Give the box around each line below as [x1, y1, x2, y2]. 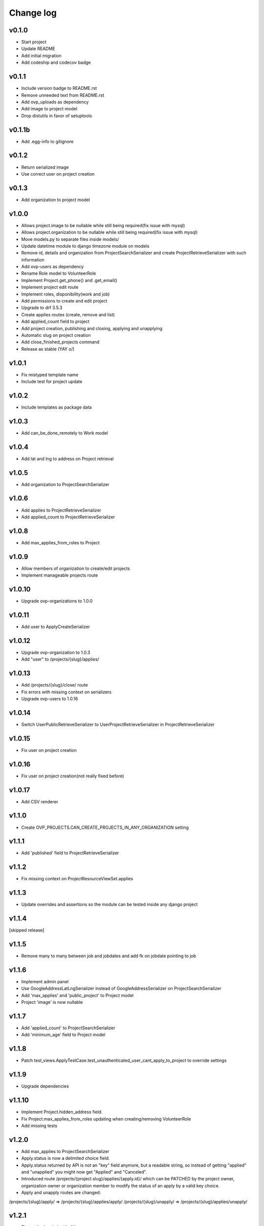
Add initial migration [21, 52, 62, 58]
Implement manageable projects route [21, 572, 98, 578]
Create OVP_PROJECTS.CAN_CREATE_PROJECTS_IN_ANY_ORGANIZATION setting [21, 824, 189, 830]
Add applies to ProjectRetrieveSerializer [21, 507, 101, 513]
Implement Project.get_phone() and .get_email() [21, 277, 117, 283]
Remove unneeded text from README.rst [21, 92, 105, 98]
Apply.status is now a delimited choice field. [21, 1155, 110, 1161]
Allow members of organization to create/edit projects [21, 565, 130, 571]
